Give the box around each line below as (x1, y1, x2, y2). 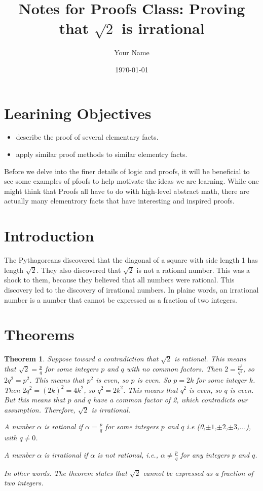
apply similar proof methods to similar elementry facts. (16, 149, 187, 159)
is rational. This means (174, 353, 246, 364)
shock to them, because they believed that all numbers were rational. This (4, 274, 235, 285)
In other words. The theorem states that (4, 467, 127, 478)
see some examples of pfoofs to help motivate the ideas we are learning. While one (4, 176, 259, 186)
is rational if (44, 421, 83, 432)
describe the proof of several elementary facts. (16, 132, 159, 142)
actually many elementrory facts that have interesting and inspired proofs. (4, 195, 235, 206)
